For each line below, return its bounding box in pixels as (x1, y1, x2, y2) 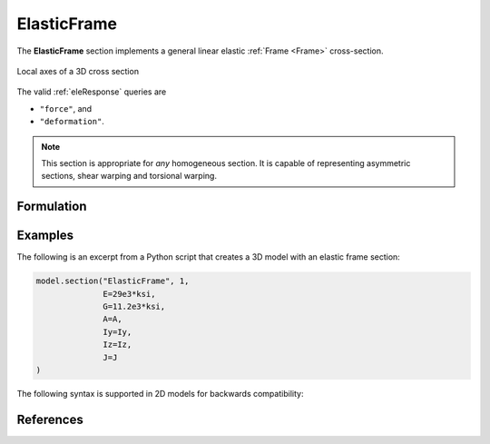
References (16, 411, 83, 427)
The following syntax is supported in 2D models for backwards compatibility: (16, 388, 304, 399)
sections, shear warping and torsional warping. (41, 171, 218, 182)
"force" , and (39, 103, 93, 113)
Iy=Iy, (103, 327, 132, 337)
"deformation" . (39, 116, 104, 127)
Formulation (16, 199, 87, 214)
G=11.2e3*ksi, (103, 301, 166, 311)
